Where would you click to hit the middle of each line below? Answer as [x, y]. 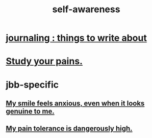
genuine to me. [30, 111]
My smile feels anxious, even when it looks [75, 103]
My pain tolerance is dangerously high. [69, 129]
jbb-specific [32, 85]
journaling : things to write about [76, 38]
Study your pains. [44, 61]
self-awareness [86, 9]
